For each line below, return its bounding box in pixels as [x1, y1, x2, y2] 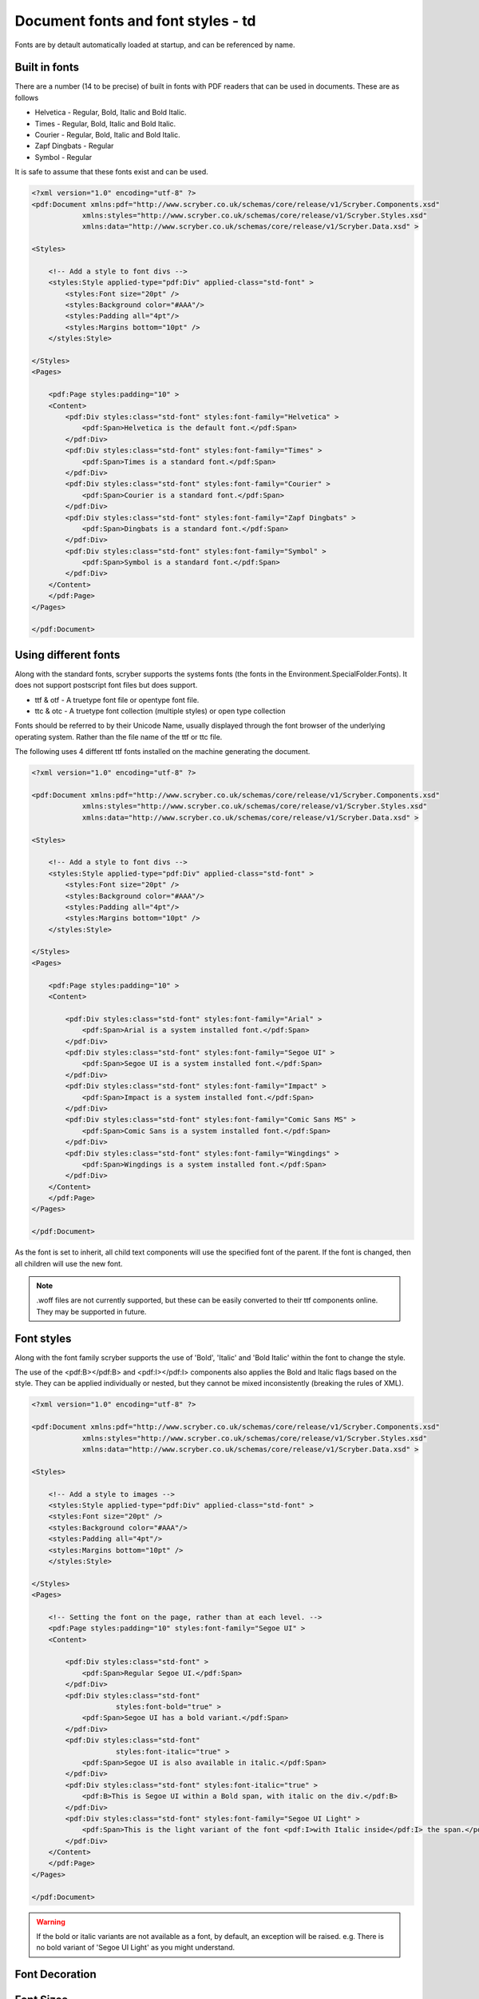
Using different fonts [14, 648, 121, 661]
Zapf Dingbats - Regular [34, 141, 114, 151]
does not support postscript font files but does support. [14, 680, 198, 690]
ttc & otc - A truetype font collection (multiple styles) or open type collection [34, 706, 286, 716]
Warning [36, 1917, 65, 1926]
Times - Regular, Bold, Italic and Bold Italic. [34, 118, 176, 128]
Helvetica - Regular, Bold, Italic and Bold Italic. [34, 108, 187, 118]
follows [14, 93, 39, 102]
